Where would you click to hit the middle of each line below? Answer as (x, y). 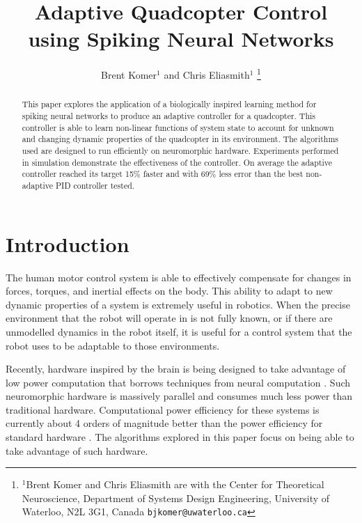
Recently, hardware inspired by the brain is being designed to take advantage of (176, 369)
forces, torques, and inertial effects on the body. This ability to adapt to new (169, 291)
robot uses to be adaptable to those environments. (113, 345)
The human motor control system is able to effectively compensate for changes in (179, 277)
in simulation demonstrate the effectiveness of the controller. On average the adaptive (177, 162)
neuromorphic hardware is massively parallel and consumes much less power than (179, 396)
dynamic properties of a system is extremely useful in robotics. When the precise (178, 304)
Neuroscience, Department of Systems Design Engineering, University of (176, 498)
